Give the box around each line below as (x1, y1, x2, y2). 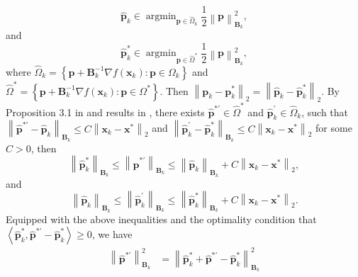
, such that (301, 104, 349, 119)
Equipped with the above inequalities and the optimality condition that (6, 211, 317, 226)
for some (315, 120, 352, 135)
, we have (91, 227, 133, 242)
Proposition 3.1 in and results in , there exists (6, 104, 205, 119)
